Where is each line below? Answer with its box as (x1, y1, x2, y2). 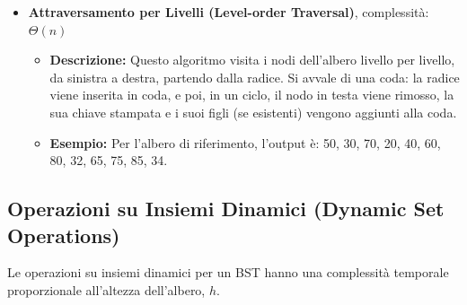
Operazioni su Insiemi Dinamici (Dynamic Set (7, 195, 445, 222)
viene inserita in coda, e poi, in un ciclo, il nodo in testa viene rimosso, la (49, 85, 454, 104)
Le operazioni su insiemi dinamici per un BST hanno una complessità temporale (7, 263, 449, 282)
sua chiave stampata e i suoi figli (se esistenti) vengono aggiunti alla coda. (49, 102, 457, 121)
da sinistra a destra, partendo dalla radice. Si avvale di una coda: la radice (49, 67, 460, 86)
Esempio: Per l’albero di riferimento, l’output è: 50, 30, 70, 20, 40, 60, (49, 133, 441, 152)
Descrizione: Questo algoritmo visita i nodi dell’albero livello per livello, (49, 50, 455, 69)
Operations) (7, 221, 120, 248)
